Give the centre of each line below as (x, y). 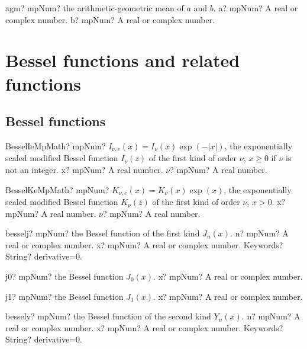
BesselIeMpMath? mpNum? (56, 145)
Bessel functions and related (123, 60)
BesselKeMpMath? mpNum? (57, 189)
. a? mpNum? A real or (256, 8)
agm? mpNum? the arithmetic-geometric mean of (95, 8)
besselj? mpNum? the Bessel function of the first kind (103, 233)
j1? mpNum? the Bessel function (64, 296)
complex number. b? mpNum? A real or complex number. (110, 19)
